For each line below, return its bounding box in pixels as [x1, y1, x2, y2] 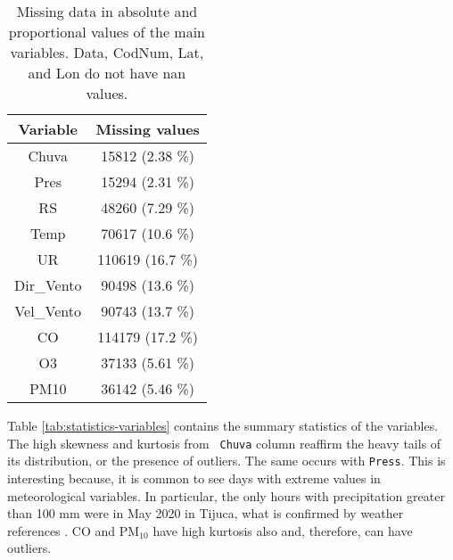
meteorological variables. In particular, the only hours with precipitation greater [7, 486, 445, 505]
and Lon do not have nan [28, 62, 186, 83]
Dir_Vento [14, 275, 82, 295]
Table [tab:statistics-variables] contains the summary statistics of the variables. [7, 416, 439, 434]
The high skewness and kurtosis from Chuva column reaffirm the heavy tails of [7, 433, 441, 452]
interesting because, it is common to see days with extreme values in [7, 468, 381, 487]
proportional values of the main [8, 21, 206, 42]
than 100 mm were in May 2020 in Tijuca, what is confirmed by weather [7, 504, 404, 523]
